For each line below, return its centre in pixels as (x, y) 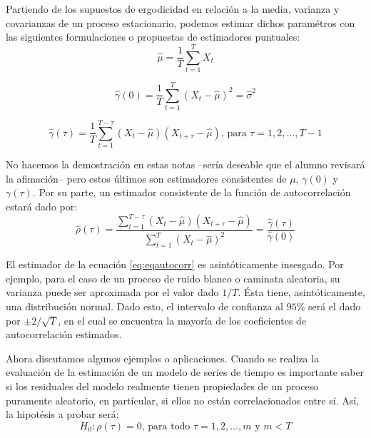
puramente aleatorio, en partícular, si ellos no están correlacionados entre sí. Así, (182, 400)
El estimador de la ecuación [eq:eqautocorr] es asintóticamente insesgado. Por (175, 264)
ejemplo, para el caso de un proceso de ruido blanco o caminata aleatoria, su (173, 278)
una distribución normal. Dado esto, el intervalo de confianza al (144, 306)
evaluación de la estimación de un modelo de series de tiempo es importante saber (185, 372)
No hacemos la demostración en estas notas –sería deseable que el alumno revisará (185, 164)
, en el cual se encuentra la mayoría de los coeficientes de (182, 320)
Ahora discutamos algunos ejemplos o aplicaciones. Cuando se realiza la (163, 358)
